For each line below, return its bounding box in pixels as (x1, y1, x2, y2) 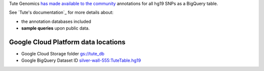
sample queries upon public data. (21, 25, 90, 31)
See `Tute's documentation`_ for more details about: (9, 10, 114, 16)
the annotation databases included (21, 18, 91, 24)
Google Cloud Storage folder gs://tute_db (21, 51, 105, 57)
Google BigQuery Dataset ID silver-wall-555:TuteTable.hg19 (21, 57, 141, 63)
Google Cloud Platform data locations (9, 38, 126, 46)
